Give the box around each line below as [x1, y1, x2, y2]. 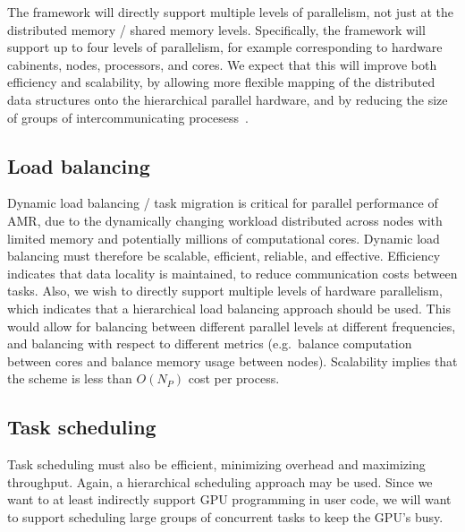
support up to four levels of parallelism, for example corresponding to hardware [7, 38, 443, 56]
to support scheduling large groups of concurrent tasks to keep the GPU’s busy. [7, 507, 444, 526]
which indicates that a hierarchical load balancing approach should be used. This [7, 298, 451, 317]
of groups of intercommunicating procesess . [7, 107, 249, 126]
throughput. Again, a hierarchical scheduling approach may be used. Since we [7, 472, 433, 491]
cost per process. [188, 369, 280, 388]
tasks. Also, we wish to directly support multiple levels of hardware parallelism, [7, 281, 443, 300]
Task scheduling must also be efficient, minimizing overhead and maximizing [7, 455, 426, 474]
